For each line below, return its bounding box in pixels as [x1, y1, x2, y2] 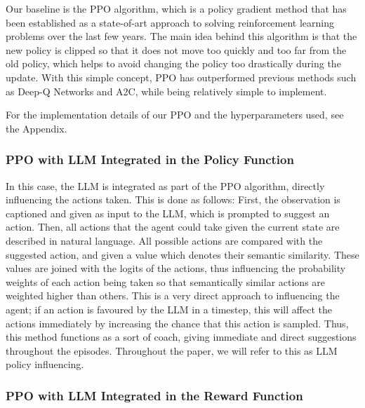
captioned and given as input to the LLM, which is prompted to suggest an [6, 205, 330, 220]
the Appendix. [6, 121, 67, 135]
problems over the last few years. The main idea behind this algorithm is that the [6, 29, 357, 43]
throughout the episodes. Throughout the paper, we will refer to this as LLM [6, 343, 338, 358]
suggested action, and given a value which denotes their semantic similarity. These [6, 247, 359, 261]
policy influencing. [6, 357, 84, 372]
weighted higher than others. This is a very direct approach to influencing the [6, 288, 340, 303]
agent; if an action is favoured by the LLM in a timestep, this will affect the [6, 301, 332, 316]
